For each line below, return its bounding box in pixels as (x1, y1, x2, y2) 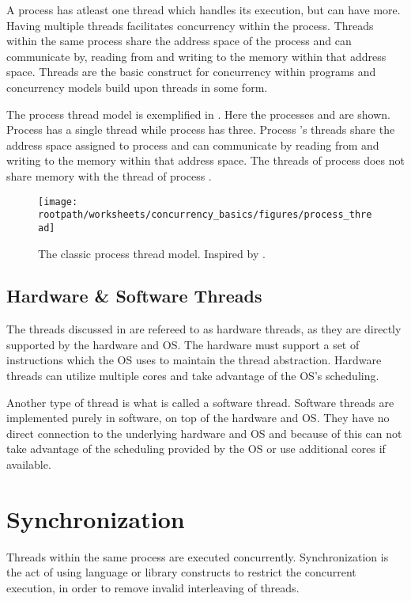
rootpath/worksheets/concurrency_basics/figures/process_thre (38, 209, 372, 221)
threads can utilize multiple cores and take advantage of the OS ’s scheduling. (6, 367, 379, 384)
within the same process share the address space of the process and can (6, 32, 352, 49)
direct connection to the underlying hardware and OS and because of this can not (6, 424, 402, 441)
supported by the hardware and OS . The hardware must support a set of (6, 336, 360, 352)
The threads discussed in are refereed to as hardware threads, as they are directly (6, 321, 402, 337)
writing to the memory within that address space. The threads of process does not (6, 152, 405, 169)
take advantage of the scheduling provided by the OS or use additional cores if (6, 440, 386, 457)
